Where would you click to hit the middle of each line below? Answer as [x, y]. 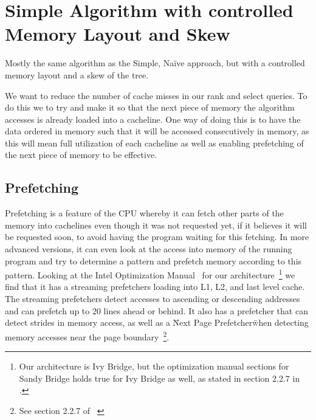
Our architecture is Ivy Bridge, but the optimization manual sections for [154, 366]
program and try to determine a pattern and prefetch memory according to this [153, 260]
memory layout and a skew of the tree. [77, 74]
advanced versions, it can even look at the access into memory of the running [149, 249]
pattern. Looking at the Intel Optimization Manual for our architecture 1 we [150, 274]
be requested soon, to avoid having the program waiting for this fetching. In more [157, 237]
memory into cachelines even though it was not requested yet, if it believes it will [156, 225]
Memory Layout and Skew [118, 34]
